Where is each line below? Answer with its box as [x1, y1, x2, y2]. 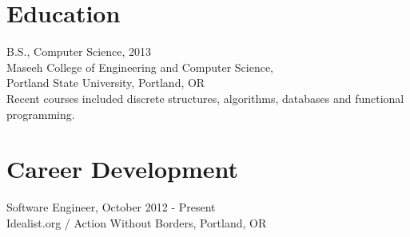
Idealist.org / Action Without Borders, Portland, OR [6, 214, 267, 231]
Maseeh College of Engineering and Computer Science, [6, 58, 274, 75]
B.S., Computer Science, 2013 [6, 43, 152, 60]
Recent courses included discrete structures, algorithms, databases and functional [6, 89, 404, 106]
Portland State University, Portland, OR [6, 74, 205, 91]
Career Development [6, 152, 239, 185]
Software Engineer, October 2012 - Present [6, 199, 216, 215]
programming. [6, 105, 75, 122]
